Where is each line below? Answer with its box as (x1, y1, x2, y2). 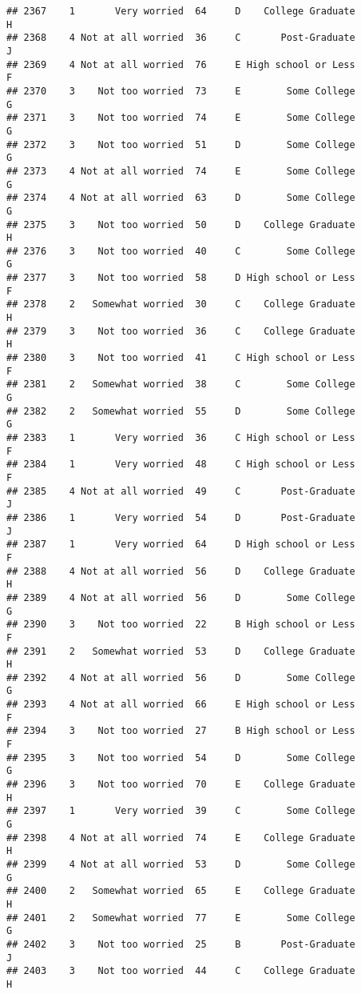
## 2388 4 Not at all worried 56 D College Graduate (6, 565, 355, 577)
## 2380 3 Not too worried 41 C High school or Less (6, 352, 355, 364)
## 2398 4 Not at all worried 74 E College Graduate (6, 832, 355, 844)
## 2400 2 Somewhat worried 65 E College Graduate (6, 885, 355, 897)
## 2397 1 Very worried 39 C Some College (6, 805, 355, 817)
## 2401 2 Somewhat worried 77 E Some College (6, 912, 355, 924)
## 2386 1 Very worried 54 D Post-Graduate (6, 511, 355, 523)
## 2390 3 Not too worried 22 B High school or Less (6, 619, 355, 631)
